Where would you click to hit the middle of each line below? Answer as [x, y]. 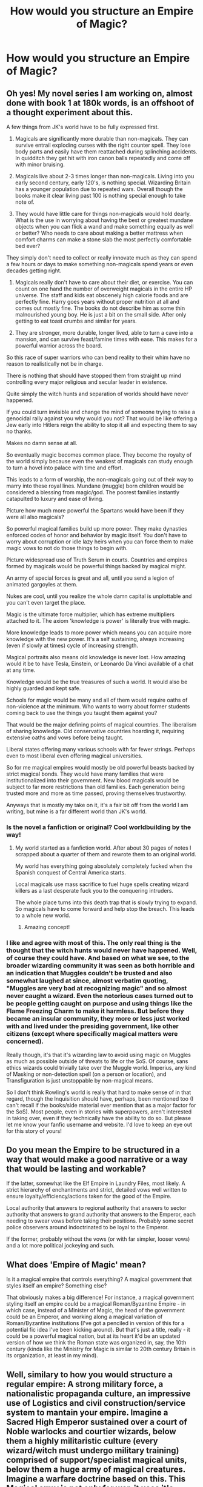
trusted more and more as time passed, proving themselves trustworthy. [96, 793]
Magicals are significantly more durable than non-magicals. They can [101, 139]
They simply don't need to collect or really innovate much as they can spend [101, 258]
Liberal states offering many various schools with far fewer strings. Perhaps [101, 749]
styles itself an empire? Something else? [57, 1286]
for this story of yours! [34, 1131]
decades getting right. [34, 270]
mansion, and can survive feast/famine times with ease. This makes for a [106, 339]
